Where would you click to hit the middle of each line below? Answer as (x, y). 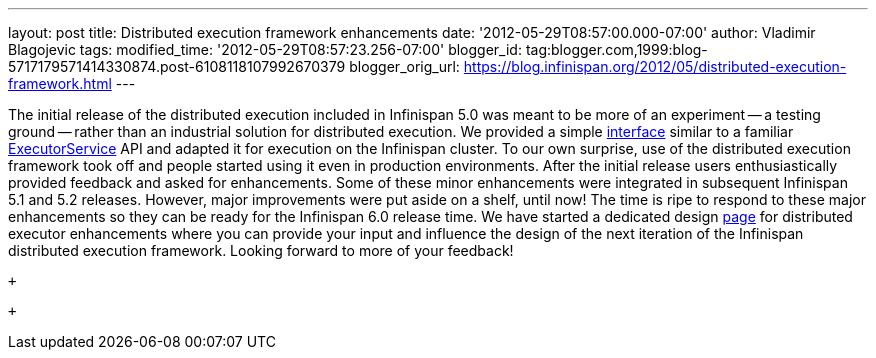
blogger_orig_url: (404, 66)
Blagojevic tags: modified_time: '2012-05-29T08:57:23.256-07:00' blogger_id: (265, 49)
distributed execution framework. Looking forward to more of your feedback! (261, 250)
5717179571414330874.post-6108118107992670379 (177, 66)
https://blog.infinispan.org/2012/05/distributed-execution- (655, 66)
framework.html (60, 83)
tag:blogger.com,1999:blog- (616, 49)
